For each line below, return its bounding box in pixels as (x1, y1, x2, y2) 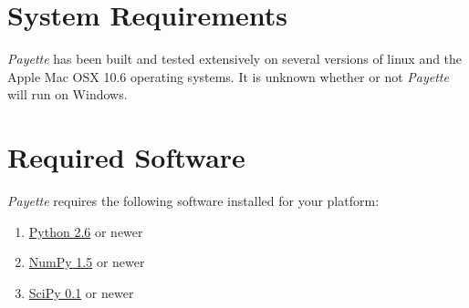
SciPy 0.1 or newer (28, 282, 134, 302)
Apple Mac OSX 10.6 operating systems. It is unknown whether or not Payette (7, 67, 449, 86)
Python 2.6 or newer (28, 221, 143, 241)
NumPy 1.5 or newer (28, 252, 145, 272)
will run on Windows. (7, 85, 128, 104)
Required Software (7, 139, 245, 176)
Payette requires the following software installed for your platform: (7, 191, 380, 210)
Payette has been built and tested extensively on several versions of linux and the (7, 49, 463, 68)
